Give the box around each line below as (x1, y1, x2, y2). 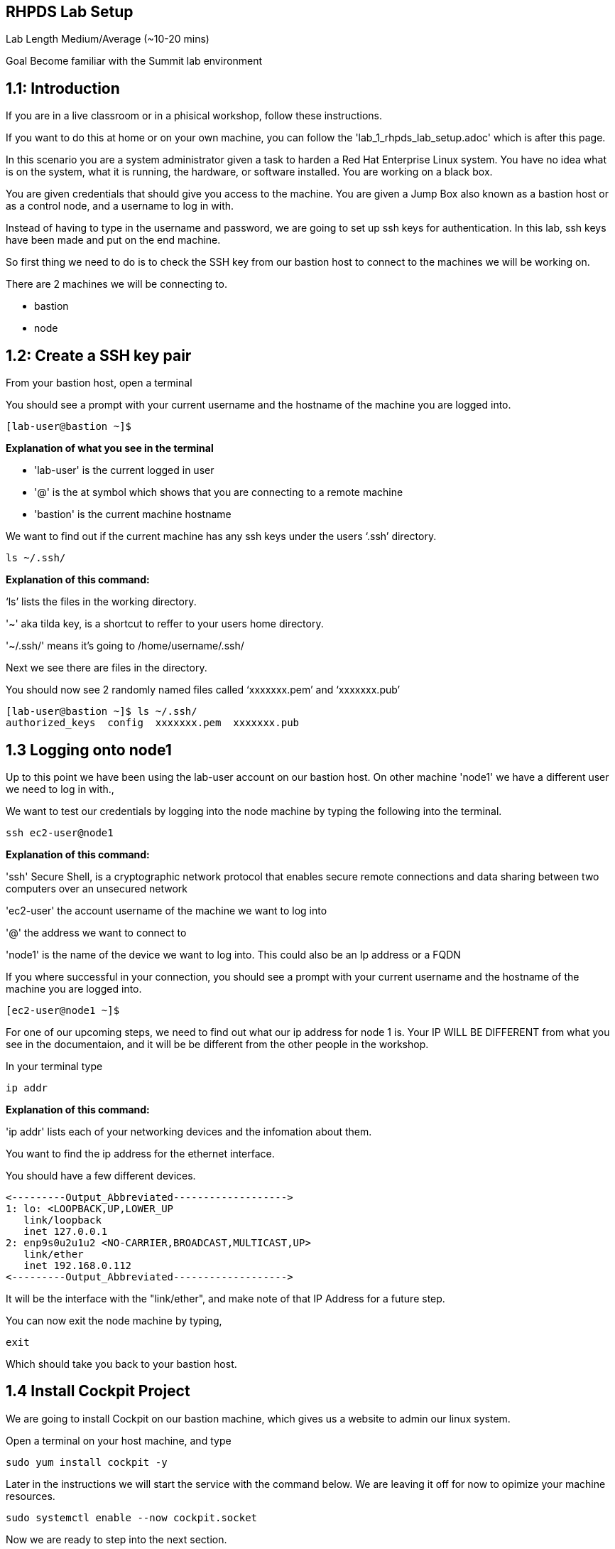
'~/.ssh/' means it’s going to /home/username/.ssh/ (6, 639, 244, 652)
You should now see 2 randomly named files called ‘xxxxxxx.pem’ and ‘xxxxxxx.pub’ (6, 684, 401, 696)
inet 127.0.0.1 (23, 1225, 108, 1237)
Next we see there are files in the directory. (6, 662, 207, 674)
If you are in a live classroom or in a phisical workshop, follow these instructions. (6, 109, 382, 122)
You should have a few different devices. (6, 1169, 196, 1182)
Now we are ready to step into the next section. (6, 1533, 227, 1545)
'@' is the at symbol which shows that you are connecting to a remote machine (34, 486, 403, 499)
